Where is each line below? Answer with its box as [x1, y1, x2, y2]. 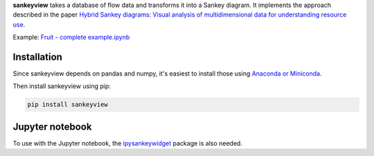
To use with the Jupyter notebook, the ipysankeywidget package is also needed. [12, 139, 242, 147]
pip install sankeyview [27, 101, 109, 109]
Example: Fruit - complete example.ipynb [12, 33, 130, 42]
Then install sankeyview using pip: [12, 82, 111, 90]
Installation [12, 51, 62, 62]
